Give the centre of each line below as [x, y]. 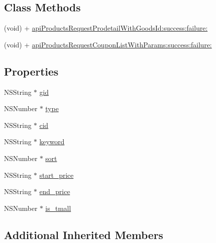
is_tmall [58, 208]
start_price [57, 175]
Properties [31, 71]
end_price [55, 191]
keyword [52, 142]
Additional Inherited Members [84, 234]
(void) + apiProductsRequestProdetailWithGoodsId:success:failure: [106, 28]
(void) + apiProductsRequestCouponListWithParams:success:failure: [108, 44]
